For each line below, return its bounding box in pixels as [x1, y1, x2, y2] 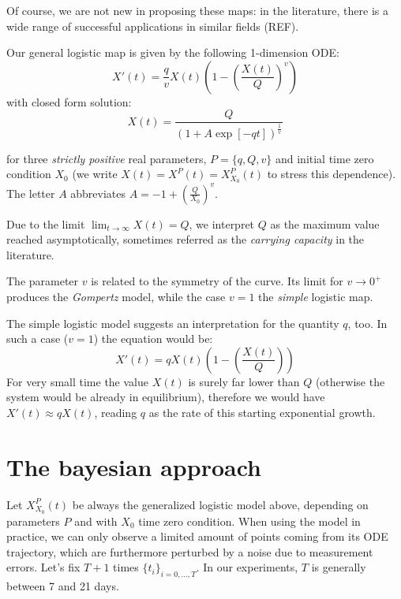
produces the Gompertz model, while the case [6, 288, 226, 304]
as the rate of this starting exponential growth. [148, 404, 376, 420]
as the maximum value [270, 215, 380, 232]
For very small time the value [6, 373, 148, 389]
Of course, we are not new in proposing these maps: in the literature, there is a [6, 2, 388, 18]
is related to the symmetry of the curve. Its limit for [91, 273, 343, 289]
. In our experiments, [196, 559, 298, 575]
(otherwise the [315, 373, 385, 389]
